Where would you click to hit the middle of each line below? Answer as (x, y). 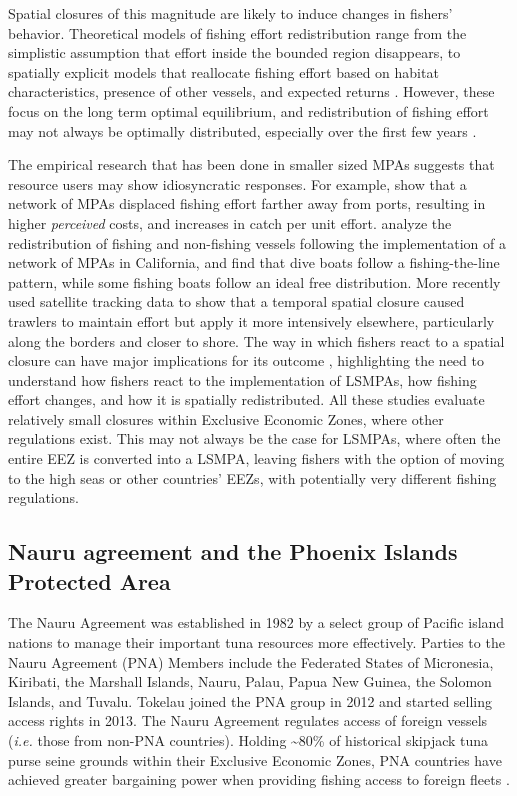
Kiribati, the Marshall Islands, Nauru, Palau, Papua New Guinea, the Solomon (250, 681)
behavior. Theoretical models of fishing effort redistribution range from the (237, 32)
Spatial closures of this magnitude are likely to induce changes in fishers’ (230, 13)
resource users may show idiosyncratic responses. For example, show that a (237, 183)
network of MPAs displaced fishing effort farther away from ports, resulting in (247, 203)
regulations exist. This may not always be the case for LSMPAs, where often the (254, 438)
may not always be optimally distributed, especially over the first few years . (242, 130)
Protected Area (89, 580)
